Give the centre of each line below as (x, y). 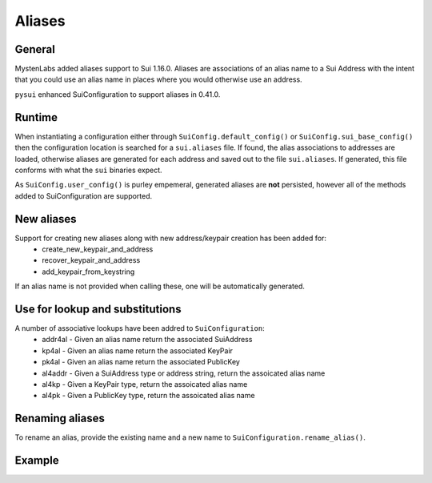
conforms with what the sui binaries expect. (89, 170)
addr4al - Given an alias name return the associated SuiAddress (147, 340)
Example (37, 461)
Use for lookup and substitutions (98, 309)
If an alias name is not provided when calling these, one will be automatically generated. (160, 286)
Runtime (36, 117)
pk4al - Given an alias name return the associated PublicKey (141, 362)
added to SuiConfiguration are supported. (84, 195)
